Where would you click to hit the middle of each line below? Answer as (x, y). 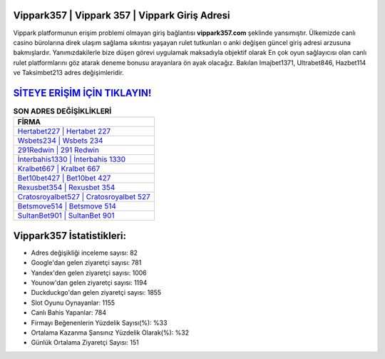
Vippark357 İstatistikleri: (70, 236)
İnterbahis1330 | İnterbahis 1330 (72, 159)
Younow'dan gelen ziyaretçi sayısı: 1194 (89, 283)
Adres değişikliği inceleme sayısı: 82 (84, 253)
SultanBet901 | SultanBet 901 (66, 216)
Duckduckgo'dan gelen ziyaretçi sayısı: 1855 (96, 293)
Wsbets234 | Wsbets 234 (60, 141)
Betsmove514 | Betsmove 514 (67, 206)
